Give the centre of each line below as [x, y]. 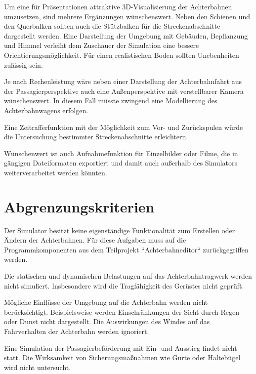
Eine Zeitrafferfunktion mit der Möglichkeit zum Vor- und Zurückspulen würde [124, 127]
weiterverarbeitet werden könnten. [56, 172]
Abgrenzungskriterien [79, 206]
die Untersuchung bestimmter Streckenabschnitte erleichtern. [96, 137]
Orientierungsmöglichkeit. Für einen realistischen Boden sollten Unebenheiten [122, 55]
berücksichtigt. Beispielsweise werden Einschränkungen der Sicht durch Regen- [123, 312]
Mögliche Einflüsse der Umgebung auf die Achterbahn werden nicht [106, 302]
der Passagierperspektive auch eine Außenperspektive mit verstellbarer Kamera [124, 91]
